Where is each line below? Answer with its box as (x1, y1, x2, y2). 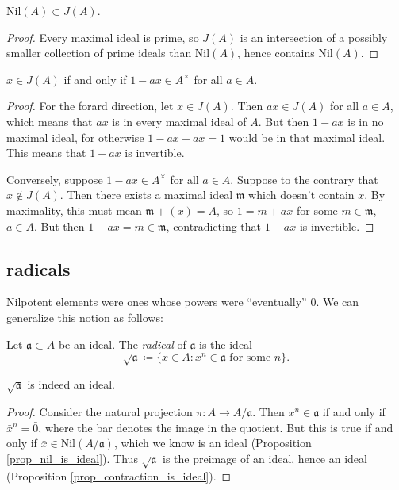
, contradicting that (166, 217, 262, 234)
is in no (347, 113, 384, 129)
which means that (6, 113, 93, 129)
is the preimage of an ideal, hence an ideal (163, 450, 367, 467)
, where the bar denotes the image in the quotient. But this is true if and (38, 419, 393, 435)
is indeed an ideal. (27, 375, 115, 392)
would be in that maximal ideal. (228, 128, 386, 145)
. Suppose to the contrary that (230, 170, 378, 187)
